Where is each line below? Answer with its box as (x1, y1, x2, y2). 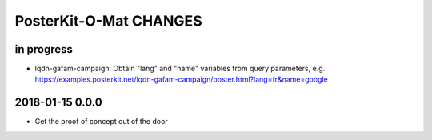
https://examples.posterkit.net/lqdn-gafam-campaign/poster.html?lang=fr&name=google (34, 74, 328, 84)
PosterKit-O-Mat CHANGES (14, 12, 203, 30)
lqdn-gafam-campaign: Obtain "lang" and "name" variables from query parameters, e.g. (34, 64, 326, 74)
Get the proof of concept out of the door (34, 117, 168, 126)
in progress (14, 42, 74, 56)
